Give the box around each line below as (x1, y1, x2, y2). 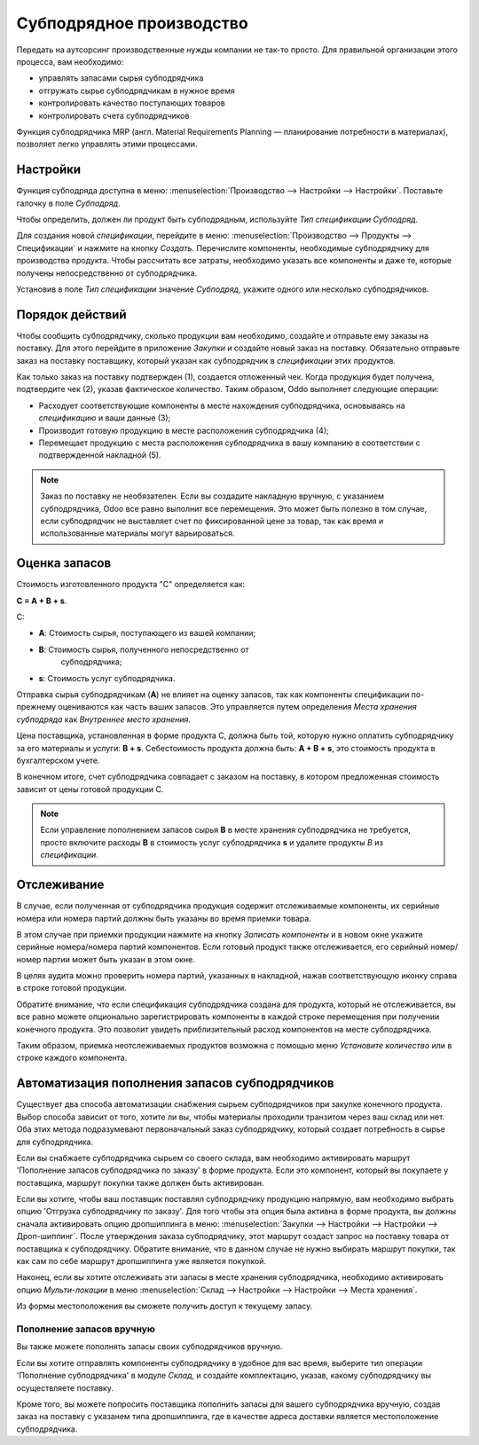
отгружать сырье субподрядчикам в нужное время (38, 85, 235, 96)
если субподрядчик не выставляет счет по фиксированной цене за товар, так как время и (40, 515, 384, 526)
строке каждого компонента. (16, 1052, 128, 1064)
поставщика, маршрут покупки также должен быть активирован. (16, 1177, 265, 1188)
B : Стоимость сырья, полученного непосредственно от (38, 644, 249, 655)
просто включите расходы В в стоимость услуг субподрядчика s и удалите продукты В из (40, 836, 383, 847)
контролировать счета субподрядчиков (38, 110, 190, 121)
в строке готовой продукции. (16, 983, 128, 993)
